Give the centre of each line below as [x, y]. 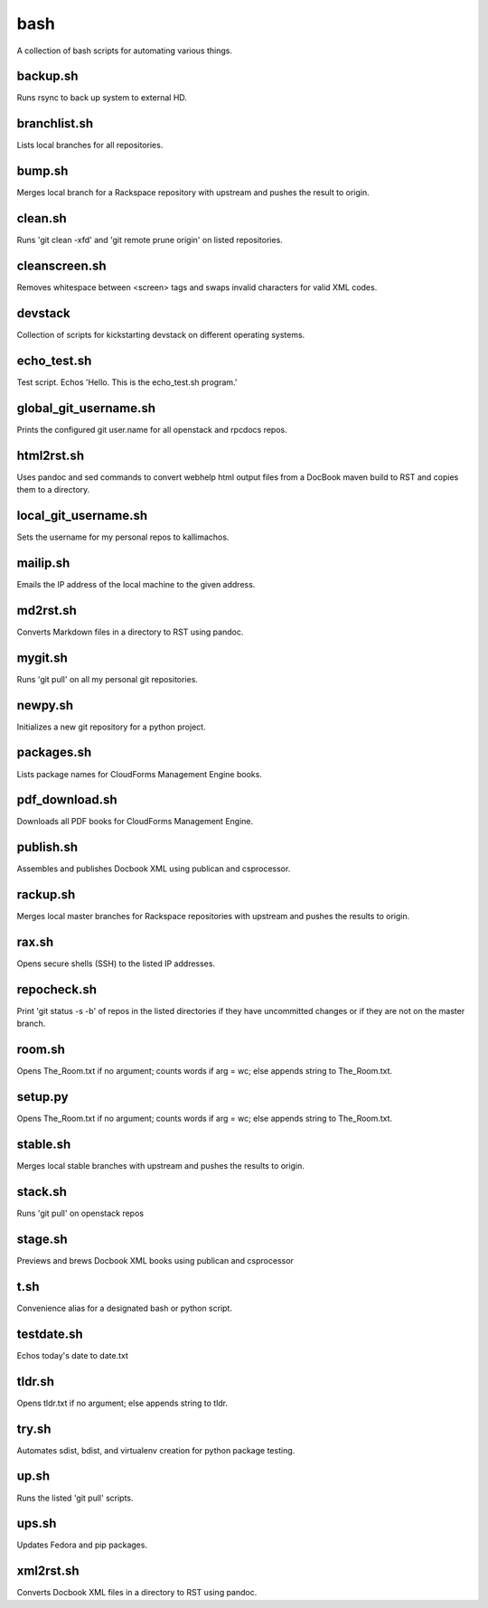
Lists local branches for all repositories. [90, 146]
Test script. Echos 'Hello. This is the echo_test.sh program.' [127, 382]
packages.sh [54, 752]
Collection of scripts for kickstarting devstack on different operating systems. [161, 334]
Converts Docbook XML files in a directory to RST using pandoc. [137, 1593]
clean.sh [42, 218]
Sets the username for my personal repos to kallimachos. [123, 537]
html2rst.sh [51, 455]
